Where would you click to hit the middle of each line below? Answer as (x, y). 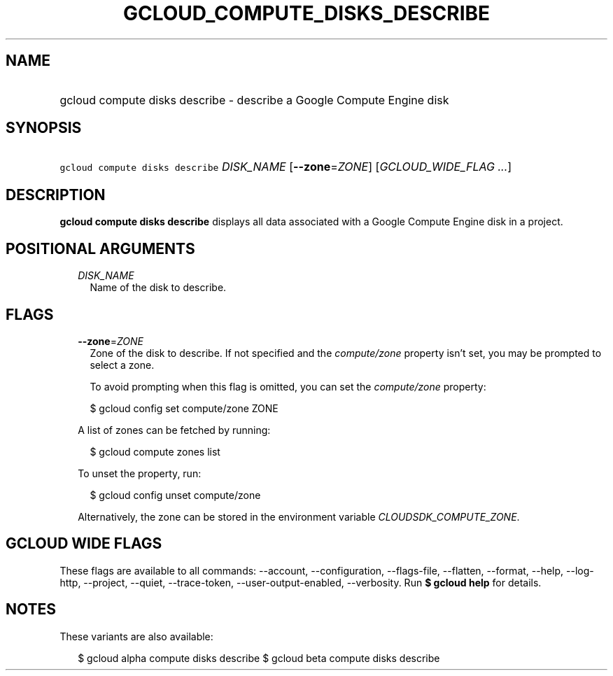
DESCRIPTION (56, 195)
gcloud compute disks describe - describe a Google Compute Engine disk (254, 100)
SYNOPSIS (44, 128)
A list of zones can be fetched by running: (174, 430)
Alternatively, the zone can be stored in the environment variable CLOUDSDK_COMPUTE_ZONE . (299, 516)
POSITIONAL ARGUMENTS (100, 248)
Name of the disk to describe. (158, 288)
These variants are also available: (136, 636)
